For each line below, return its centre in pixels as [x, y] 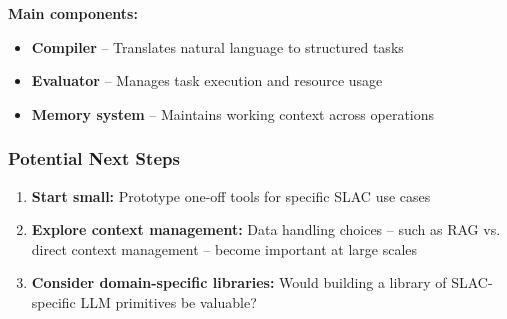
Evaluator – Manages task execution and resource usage [207, 80]
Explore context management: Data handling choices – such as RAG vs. [266, 229]
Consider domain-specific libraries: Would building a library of [239, 282]
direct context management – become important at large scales [224, 248]
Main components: [73, 13]
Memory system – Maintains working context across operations [233, 113]
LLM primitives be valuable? [168, 301]
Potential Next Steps [94, 158]
